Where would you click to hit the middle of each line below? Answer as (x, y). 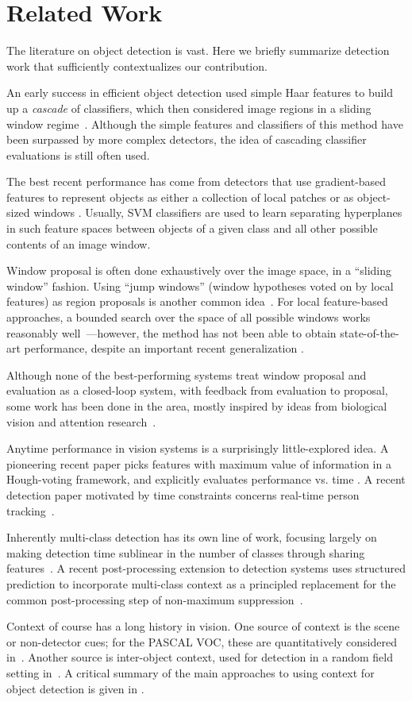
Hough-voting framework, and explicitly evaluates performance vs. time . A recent (206, 479)
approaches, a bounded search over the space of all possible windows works (189, 317)
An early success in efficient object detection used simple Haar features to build (200, 93)
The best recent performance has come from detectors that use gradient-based (196, 181)
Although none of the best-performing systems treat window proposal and (187, 374)
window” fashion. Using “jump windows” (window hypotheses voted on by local (200, 285)
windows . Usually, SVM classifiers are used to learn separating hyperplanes (218, 212)
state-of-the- (370, 332)
